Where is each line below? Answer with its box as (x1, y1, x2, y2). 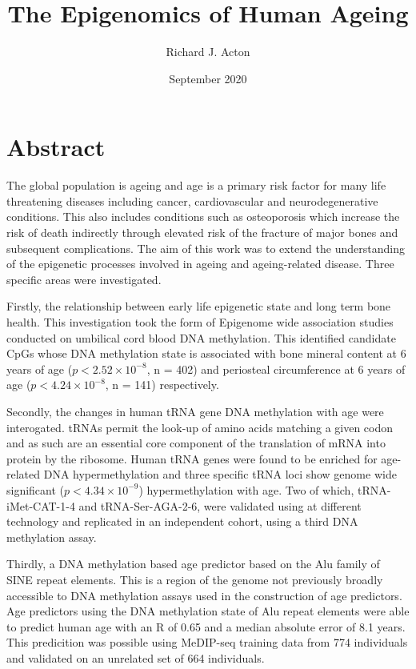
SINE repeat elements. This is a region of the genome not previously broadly (6, 571, 383, 587)
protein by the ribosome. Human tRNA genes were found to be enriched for (6, 450, 378, 467)
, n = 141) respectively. (105, 376, 219, 393)
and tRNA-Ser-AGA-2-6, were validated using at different (78, 497, 362, 514)
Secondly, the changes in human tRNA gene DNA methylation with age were (6, 403, 384, 419)
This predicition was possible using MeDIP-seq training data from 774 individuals (6, 634, 408, 651)
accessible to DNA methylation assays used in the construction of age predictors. (6, 587, 402, 603)
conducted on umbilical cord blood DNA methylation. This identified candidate (6, 329, 396, 346)
